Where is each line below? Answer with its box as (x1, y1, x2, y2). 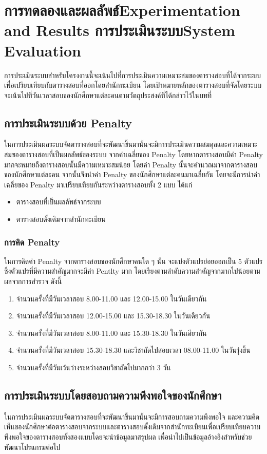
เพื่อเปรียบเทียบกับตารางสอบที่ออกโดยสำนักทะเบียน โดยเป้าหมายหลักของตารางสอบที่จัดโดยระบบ (4, 80, 262, 90)
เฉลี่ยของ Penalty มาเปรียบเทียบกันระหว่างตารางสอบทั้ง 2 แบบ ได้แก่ (4, 179, 193, 190)
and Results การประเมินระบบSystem (4, 20, 235, 41)
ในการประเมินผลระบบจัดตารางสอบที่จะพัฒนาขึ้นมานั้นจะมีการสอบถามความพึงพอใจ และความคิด (4, 411, 260, 422)
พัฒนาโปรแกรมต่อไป (4, 441, 61, 452)
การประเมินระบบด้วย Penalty (4, 115, 132, 130)
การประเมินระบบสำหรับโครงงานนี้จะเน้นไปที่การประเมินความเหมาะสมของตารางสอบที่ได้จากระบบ (4, 69, 261, 80)
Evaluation (4, 40, 81, 61)
